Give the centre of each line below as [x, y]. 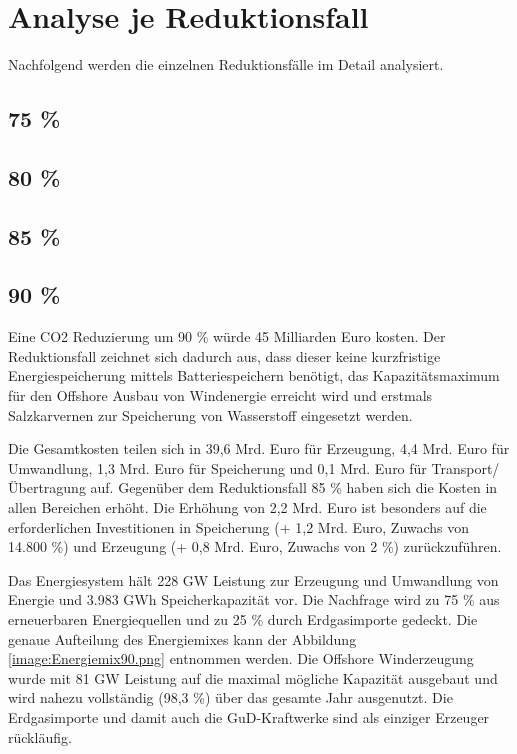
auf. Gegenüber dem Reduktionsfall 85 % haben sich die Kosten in [294, 487]
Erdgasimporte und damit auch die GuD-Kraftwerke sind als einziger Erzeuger [249, 716]
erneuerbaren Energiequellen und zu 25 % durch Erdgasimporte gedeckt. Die [243, 618]
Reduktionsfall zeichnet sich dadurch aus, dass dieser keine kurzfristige [224, 355]
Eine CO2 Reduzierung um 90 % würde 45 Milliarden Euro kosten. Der [227, 336]
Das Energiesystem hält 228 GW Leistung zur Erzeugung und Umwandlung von [253, 579]
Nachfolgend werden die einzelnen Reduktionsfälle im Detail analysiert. [226, 64]
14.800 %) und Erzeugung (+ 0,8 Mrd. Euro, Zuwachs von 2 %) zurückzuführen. [255, 546]
